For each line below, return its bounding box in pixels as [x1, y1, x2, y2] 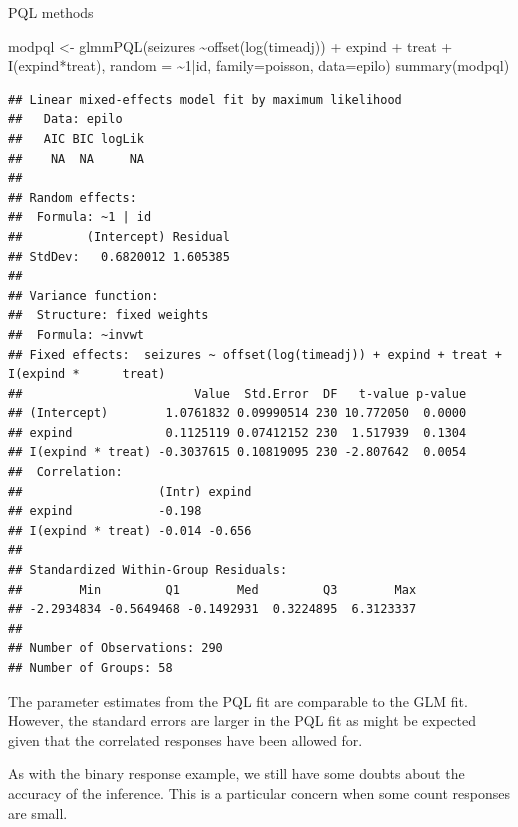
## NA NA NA [8, 151, 145, 166]
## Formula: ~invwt [8, 327, 145, 342]
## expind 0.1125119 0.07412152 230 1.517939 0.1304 [8, 425, 467, 440]
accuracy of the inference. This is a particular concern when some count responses [8, 782, 510, 803]
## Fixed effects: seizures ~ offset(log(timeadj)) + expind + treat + [8, 347, 502, 362]
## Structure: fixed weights [8, 308, 209, 323]
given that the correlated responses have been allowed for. [8, 729, 363, 750]
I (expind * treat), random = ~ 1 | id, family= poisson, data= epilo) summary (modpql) [8, 55, 510, 76]
